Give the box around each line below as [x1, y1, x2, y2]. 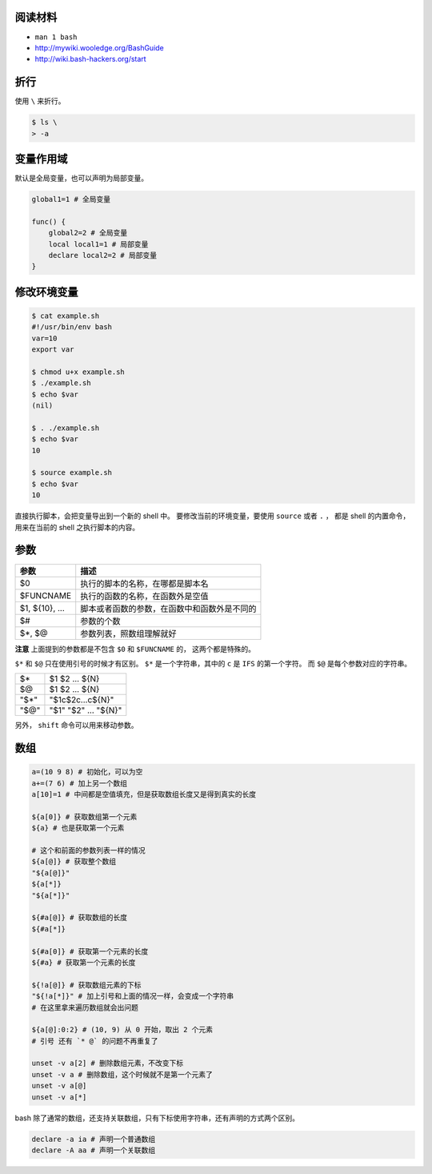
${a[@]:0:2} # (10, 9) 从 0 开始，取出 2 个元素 [31, 1025, 214, 1035]
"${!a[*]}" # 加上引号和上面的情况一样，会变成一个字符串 [31, 991, 234, 1001]
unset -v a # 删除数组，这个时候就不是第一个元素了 [31, 1070, 214, 1079]
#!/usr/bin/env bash [31, 323, 112, 332]
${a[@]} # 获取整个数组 [31, 857, 116, 866]
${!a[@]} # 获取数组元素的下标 [31, 980, 142, 989]
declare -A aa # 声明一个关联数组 [31, 1146, 156, 1155]
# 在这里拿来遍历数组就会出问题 [31, 1003, 139, 1012]
